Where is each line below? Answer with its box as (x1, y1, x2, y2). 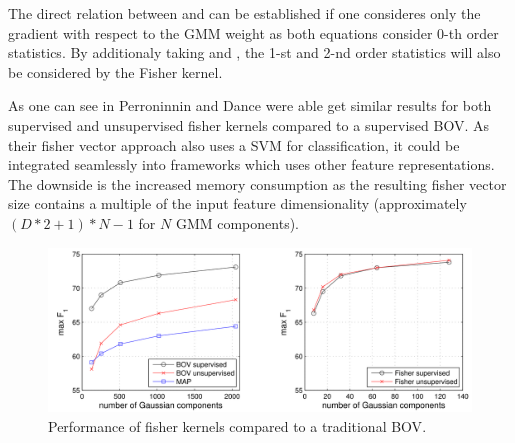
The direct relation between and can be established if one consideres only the (8, 3, 481, 23)
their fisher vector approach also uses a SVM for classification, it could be (8, 134, 460, 155)
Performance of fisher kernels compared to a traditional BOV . (48, 415, 427, 436)
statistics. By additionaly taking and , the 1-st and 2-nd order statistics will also (8, 42, 501, 63)
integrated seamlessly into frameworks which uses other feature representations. (8, 154, 495, 175)
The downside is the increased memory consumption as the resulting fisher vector (8, 173, 507, 194)
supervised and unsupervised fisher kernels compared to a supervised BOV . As (8, 114, 490, 135)
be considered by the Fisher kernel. (8, 61, 223, 82)
